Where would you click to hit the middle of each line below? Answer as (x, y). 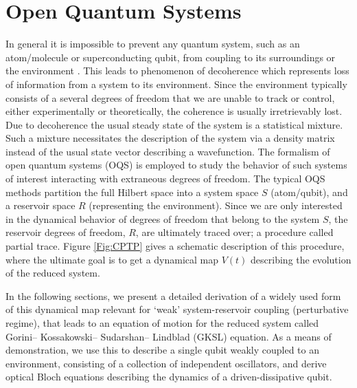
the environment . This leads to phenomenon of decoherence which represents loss (177, 71)
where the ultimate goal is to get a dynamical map (112, 259)
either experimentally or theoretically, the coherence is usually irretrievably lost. (174, 111)
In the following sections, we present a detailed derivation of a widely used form (173, 295)
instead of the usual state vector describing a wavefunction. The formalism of (168, 151)
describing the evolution (301, 259)
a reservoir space (41, 205)
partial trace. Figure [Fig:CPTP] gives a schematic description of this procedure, (175, 246)
